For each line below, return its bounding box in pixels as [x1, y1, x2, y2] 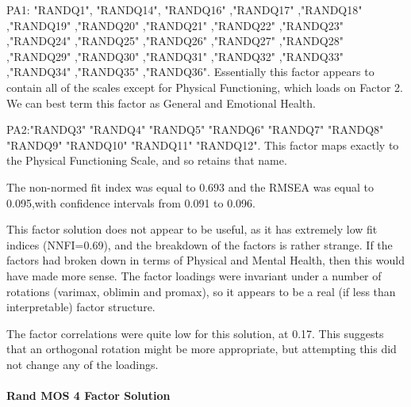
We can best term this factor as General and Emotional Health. [6, 94, 316, 111]
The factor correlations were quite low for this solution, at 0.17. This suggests [6, 325, 384, 341]
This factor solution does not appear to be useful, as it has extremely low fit [6, 221, 378, 238]
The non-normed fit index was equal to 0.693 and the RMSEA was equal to [6, 178, 374, 195]
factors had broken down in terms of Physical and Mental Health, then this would [6, 252, 405, 268]
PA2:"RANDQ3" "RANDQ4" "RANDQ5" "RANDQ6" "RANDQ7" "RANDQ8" [6, 121, 384, 138]
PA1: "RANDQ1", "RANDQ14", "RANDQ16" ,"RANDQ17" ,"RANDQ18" [6, 2, 363, 17]
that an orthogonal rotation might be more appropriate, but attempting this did [6, 340, 397, 357]
